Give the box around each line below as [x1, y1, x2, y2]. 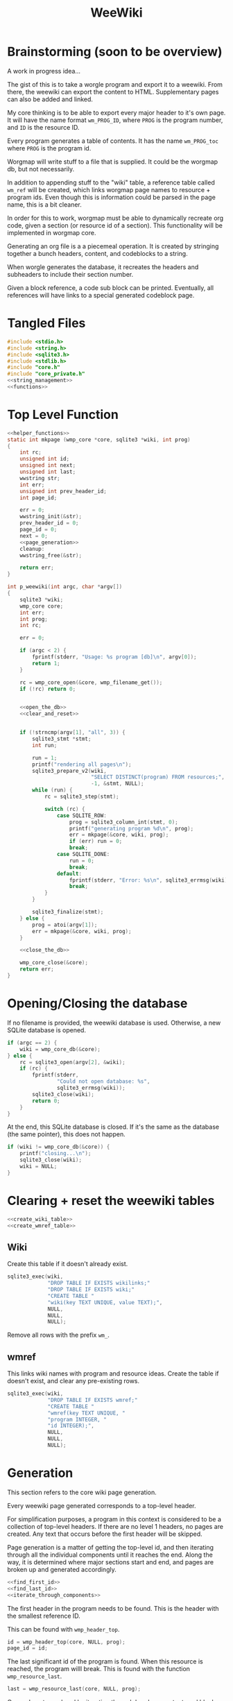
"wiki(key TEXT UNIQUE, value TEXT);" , [47, 1299, 163, 1306]
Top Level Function [7, 407, 119, 422]
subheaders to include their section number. [7, 270, 134, 278]
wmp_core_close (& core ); [19, 959, 89, 966]
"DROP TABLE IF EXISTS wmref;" [47, 1396, 138, 1403]
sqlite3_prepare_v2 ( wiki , [32, 767, 107, 774]
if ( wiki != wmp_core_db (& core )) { [7, 1143, 110, 1151]
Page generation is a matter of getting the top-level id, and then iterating [7, 1543, 214, 1551]
